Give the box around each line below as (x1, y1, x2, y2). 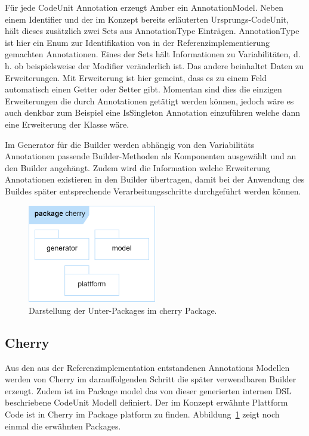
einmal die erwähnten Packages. (5, 419, 121, 432)
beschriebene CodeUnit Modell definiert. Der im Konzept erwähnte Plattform (5, 396, 288, 409)
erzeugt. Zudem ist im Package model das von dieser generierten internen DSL (5, 384, 292, 397)
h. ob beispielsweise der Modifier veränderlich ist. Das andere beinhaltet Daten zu (5, 59, 304, 72)
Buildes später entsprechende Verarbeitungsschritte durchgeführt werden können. (5, 184, 301, 197)
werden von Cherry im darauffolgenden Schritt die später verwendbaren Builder (5, 373, 296, 385)
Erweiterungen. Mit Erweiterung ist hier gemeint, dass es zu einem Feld (5, 71, 267, 84)
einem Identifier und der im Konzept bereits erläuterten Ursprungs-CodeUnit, (5, 13, 289, 25)
